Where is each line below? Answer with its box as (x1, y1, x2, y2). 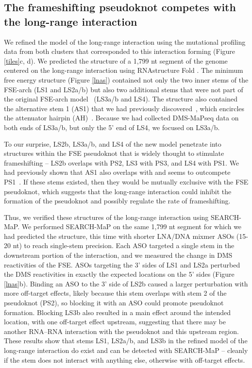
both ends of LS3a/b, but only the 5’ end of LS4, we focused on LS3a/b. (4, 122, 220, 132)
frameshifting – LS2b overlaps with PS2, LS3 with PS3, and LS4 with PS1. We (4, 157, 239, 167)
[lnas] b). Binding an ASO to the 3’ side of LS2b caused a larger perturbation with (4, 278, 248, 288)
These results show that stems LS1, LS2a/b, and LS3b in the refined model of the (4, 335, 248, 346)
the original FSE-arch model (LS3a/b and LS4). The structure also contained (4, 94, 238, 104)
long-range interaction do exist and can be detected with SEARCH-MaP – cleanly (4, 345, 248, 355)
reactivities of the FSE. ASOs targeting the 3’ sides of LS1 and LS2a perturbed (4, 259, 240, 269)
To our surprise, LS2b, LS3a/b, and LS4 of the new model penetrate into (4, 138, 221, 149)
